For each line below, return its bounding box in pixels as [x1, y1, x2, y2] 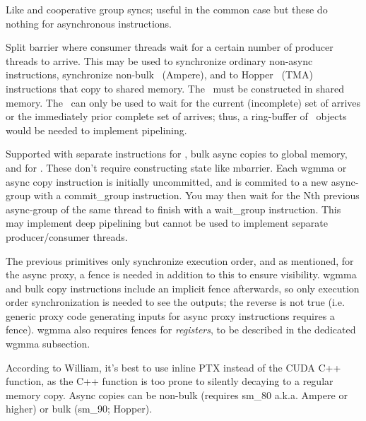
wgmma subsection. [6, 336, 90, 351]
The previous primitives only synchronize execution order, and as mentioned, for [6, 253, 354, 268]
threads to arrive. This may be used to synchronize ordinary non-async [6, 53, 313, 68]
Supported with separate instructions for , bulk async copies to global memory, [6, 146, 348, 161]
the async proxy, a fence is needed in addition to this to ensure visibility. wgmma [6, 267, 357, 282]
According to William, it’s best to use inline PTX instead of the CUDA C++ [6, 360, 341, 374]
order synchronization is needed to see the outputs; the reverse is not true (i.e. [6, 295, 345, 309]
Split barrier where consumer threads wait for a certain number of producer [6, 40, 333, 54]
